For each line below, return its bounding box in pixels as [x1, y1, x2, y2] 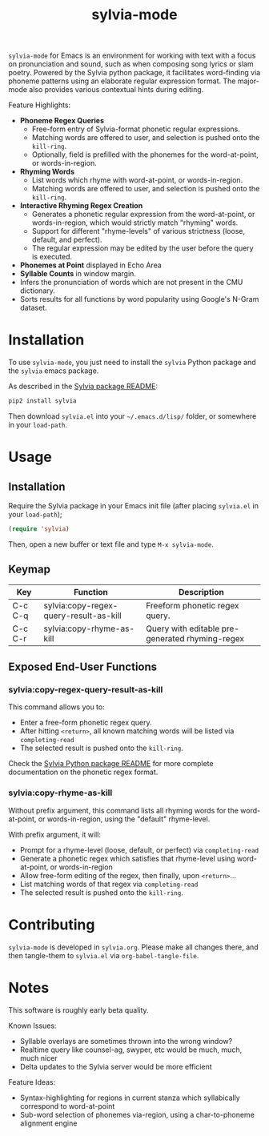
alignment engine [19, 1118, 78, 1128]
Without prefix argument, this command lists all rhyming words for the [8, 805, 239, 815]
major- [237, 76, 260, 86]
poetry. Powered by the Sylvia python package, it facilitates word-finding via [8, 68, 261, 78]
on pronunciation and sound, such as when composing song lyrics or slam [8, 59, 254, 69]
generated [145, 632, 186, 644]
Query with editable [145, 623, 220, 634]
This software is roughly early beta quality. [8, 1005, 150, 1014]
